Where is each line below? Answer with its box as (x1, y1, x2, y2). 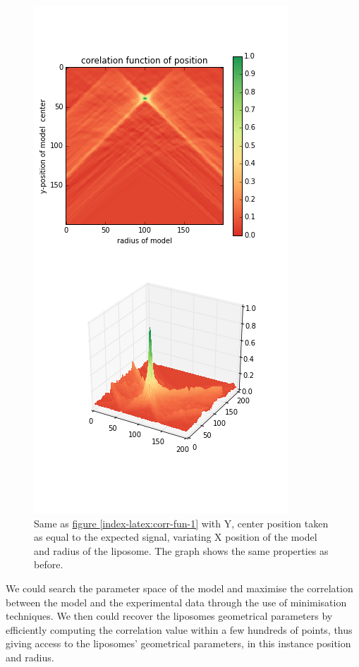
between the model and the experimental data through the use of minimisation (6, 594, 347, 609)
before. (34, 557, 63, 572)
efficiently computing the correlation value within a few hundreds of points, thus (6, 622, 353, 637)
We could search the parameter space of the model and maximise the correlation (6, 580, 353, 595)
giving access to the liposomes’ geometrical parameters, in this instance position (6, 636, 351, 651)
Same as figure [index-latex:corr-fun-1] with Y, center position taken (34, 515, 329, 530)
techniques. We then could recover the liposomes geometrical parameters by (6, 608, 333, 623)
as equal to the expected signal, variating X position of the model (34, 530, 317, 544)
